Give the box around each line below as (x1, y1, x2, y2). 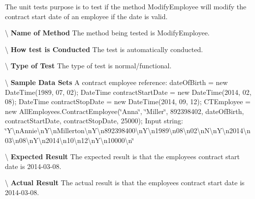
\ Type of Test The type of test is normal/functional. (5, 60, 172, 71)
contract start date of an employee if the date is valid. (5, 11, 168, 21)
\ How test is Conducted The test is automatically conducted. (5, 44, 203, 54)
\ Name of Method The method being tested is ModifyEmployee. (5, 28, 210, 38)
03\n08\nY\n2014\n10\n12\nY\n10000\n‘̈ (5, 135, 134, 145)
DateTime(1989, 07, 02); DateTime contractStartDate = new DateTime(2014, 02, (5, 86, 252, 97)
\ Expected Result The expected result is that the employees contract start (5, 151, 240, 162)
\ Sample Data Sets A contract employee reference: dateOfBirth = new (5, 77, 228, 87)
